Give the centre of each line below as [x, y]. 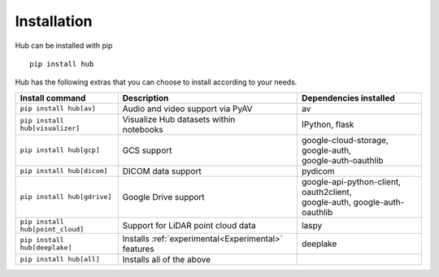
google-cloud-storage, [345, 140]
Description [146, 97]
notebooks [143, 129]
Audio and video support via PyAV [187, 108]
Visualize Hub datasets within [179, 119]
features [138, 249]
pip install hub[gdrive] [66, 197]
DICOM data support [162, 171]
